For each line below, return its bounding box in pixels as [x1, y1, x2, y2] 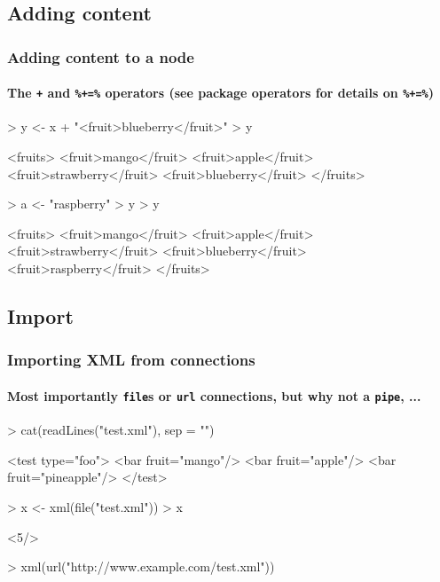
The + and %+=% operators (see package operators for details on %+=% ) [7, 83, 435, 102]
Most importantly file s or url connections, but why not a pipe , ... [7, 386, 421, 405]
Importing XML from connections [7, 349, 255, 371]
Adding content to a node [7, 45, 194, 67]
